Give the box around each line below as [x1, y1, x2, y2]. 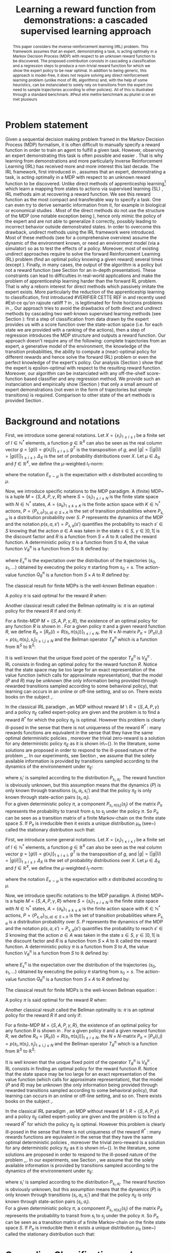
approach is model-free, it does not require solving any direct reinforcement [12, 73, 149, 78]
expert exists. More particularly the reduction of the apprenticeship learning [5, 289, 165, 295]
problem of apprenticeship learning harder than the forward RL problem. [5, 278, 157, 284]
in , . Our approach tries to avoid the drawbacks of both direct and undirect [5, 305, 162, 311]
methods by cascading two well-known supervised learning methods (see [5, 311, 161, 317]
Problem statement [5, 119, 88, 131]
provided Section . [5, 398, 44, 404]
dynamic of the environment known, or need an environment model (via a [5, 240, 160, 246]
